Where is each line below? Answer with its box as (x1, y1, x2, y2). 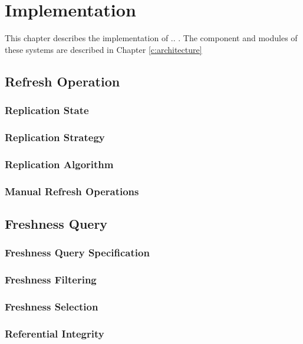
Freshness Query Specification (5, 245, 150, 260)
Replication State (5, 103, 89, 118)
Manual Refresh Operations (5, 183, 139, 198)
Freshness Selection (5, 299, 98, 313)
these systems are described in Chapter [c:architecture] (5, 43, 202, 55)
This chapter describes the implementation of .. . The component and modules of (5, 32, 298, 44)
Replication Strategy (5, 129, 105, 144)
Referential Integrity (5, 326, 104, 340)
